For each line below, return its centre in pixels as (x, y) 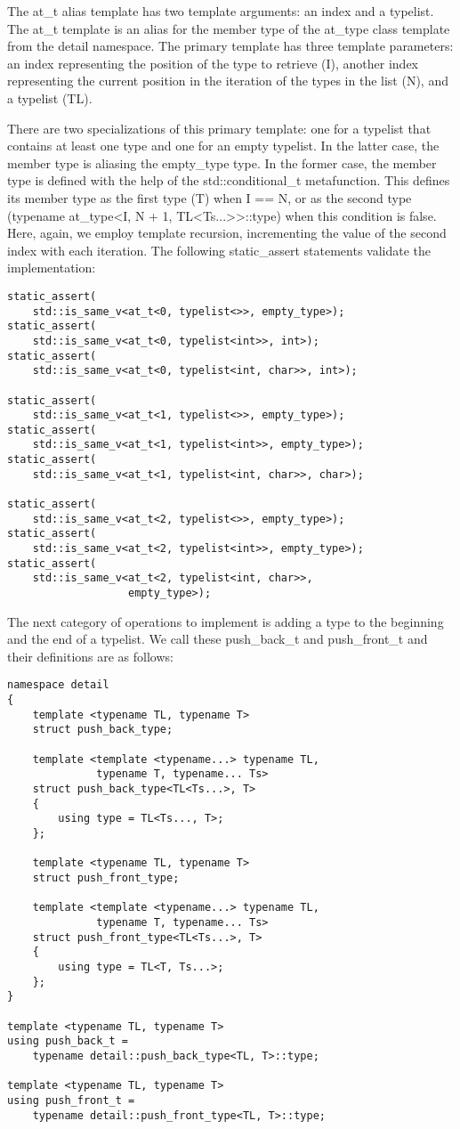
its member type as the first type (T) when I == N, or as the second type (210, 197)
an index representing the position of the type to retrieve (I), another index (213, 63)
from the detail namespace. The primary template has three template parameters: (230, 46)
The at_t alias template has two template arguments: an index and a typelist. (221, 11)
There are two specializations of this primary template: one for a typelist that (219, 128)
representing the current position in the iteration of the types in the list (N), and (228, 81)
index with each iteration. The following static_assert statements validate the (219, 250)
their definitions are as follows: (90, 656)
